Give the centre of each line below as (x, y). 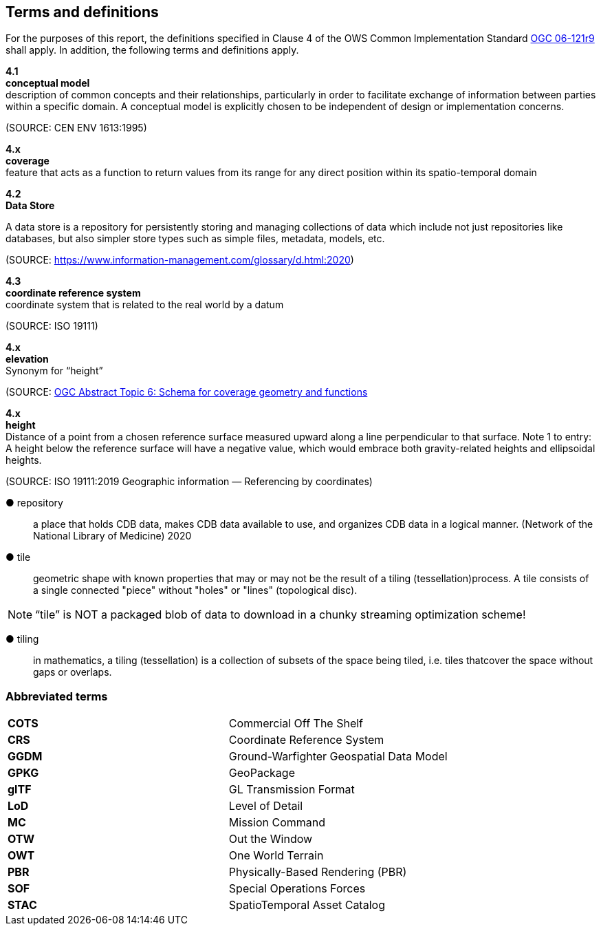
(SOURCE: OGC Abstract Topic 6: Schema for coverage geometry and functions (187, 392)
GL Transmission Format (292, 790)
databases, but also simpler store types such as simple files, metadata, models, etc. (195, 239)
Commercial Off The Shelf (296, 724)
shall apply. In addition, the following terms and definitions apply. (152, 50)
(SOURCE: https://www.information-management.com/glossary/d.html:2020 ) (180, 260)
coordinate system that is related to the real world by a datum (145, 305)
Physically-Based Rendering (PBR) (318, 872)
